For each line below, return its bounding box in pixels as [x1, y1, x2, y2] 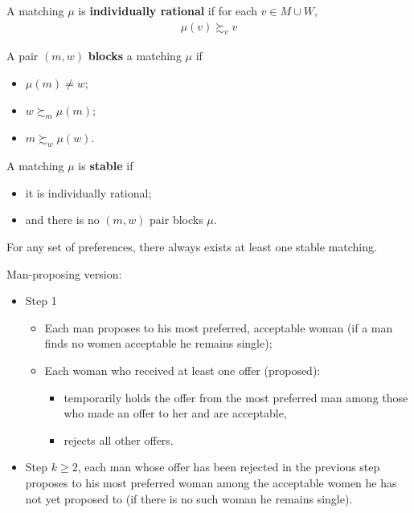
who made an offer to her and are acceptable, [64, 405, 287, 421]
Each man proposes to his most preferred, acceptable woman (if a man [44, 319, 393, 336]
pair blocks [150, 211, 203, 228]
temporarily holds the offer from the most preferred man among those [64, 389, 408, 405]
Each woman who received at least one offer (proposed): [44, 361, 321, 378]
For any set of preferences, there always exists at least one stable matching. [6, 238, 377, 254]
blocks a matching [88, 47, 182, 64]
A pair [6, 47, 39, 64]
